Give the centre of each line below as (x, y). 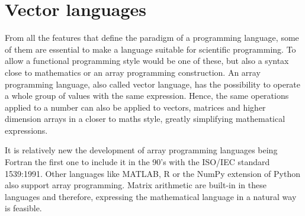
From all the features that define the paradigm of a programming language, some (152, 38)
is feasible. (23, 208)
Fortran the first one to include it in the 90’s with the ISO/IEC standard (137, 162)
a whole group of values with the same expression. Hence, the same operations (147, 96)
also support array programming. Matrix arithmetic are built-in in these (136, 185)
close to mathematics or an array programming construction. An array (133, 72)
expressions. (26, 130)
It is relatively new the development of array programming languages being (141, 150)
